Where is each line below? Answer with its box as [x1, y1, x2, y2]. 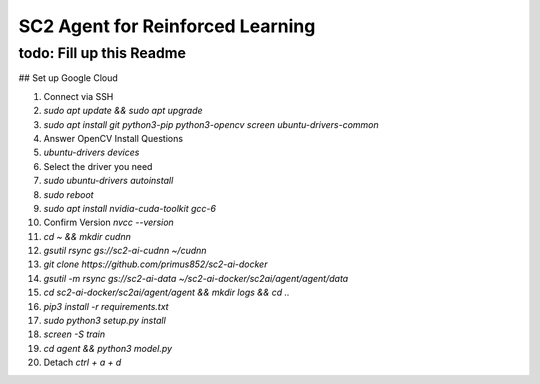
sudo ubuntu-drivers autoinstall [43, 175, 174, 187]
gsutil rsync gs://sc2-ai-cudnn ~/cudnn [43, 245, 207, 257]
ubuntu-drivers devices [43, 146, 140, 159]
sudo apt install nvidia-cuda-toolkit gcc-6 [43, 202, 217, 214]
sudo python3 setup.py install [43, 315, 167, 327]
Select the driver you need [43, 160, 153, 172]
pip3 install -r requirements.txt [43, 300, 169, 312]
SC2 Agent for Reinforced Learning [18, 15, 316, 37]
